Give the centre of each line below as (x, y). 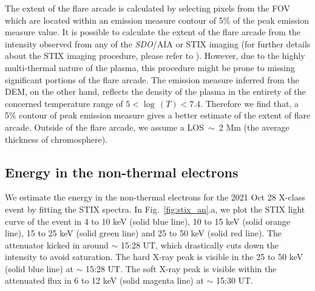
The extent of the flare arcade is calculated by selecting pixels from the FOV (147, 8)
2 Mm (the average (254, 127)
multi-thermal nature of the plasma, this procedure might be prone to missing (150, 67)
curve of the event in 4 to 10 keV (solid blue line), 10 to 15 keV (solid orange (147, 221)
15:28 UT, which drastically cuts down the (199, 245)
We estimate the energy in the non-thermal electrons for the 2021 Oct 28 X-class (155, 197)
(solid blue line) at (39, 268)
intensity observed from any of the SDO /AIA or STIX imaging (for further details (158, 43)
